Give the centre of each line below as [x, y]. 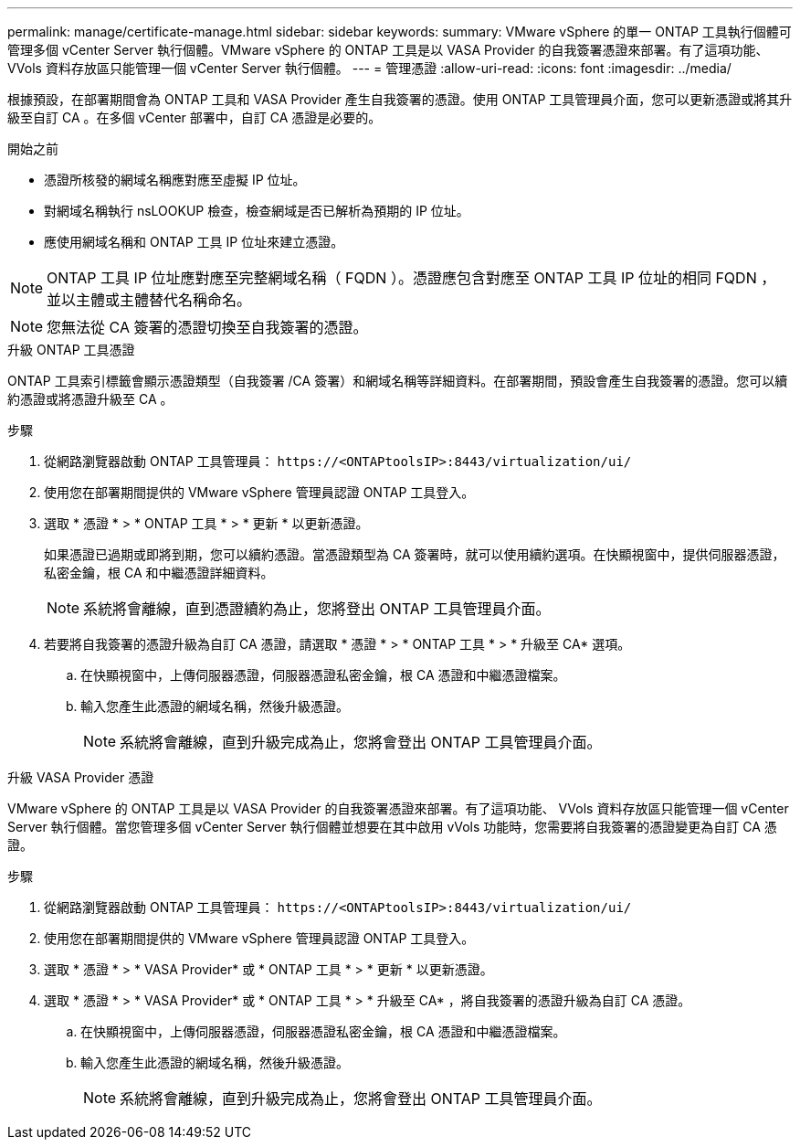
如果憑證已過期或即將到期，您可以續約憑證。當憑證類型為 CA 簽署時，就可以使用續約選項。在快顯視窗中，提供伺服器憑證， [415, 554]
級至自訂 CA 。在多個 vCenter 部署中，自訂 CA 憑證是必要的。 [195, 117]
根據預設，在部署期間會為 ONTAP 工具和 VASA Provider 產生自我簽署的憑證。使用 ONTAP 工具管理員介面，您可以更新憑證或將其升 [400, 99]
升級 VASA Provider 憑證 [81, 777]
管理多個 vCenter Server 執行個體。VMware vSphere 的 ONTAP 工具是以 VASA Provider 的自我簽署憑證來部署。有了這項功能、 [388, 50]
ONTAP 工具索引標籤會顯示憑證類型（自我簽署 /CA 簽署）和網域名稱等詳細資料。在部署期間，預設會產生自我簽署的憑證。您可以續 [398, 381]
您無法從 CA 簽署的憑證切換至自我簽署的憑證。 [207, 327]
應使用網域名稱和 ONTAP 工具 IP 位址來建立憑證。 [194, 242]
